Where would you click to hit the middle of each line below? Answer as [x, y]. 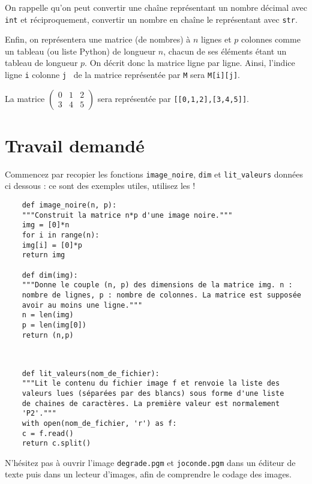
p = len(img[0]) [54, 325]
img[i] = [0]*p [52, 245]
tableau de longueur [41, 63]
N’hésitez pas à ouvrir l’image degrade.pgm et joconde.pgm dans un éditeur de [150, 462]
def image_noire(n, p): [69, 205]
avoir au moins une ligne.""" [82, 305]
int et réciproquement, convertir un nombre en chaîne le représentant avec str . [151, 19]
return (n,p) [48, 335]
